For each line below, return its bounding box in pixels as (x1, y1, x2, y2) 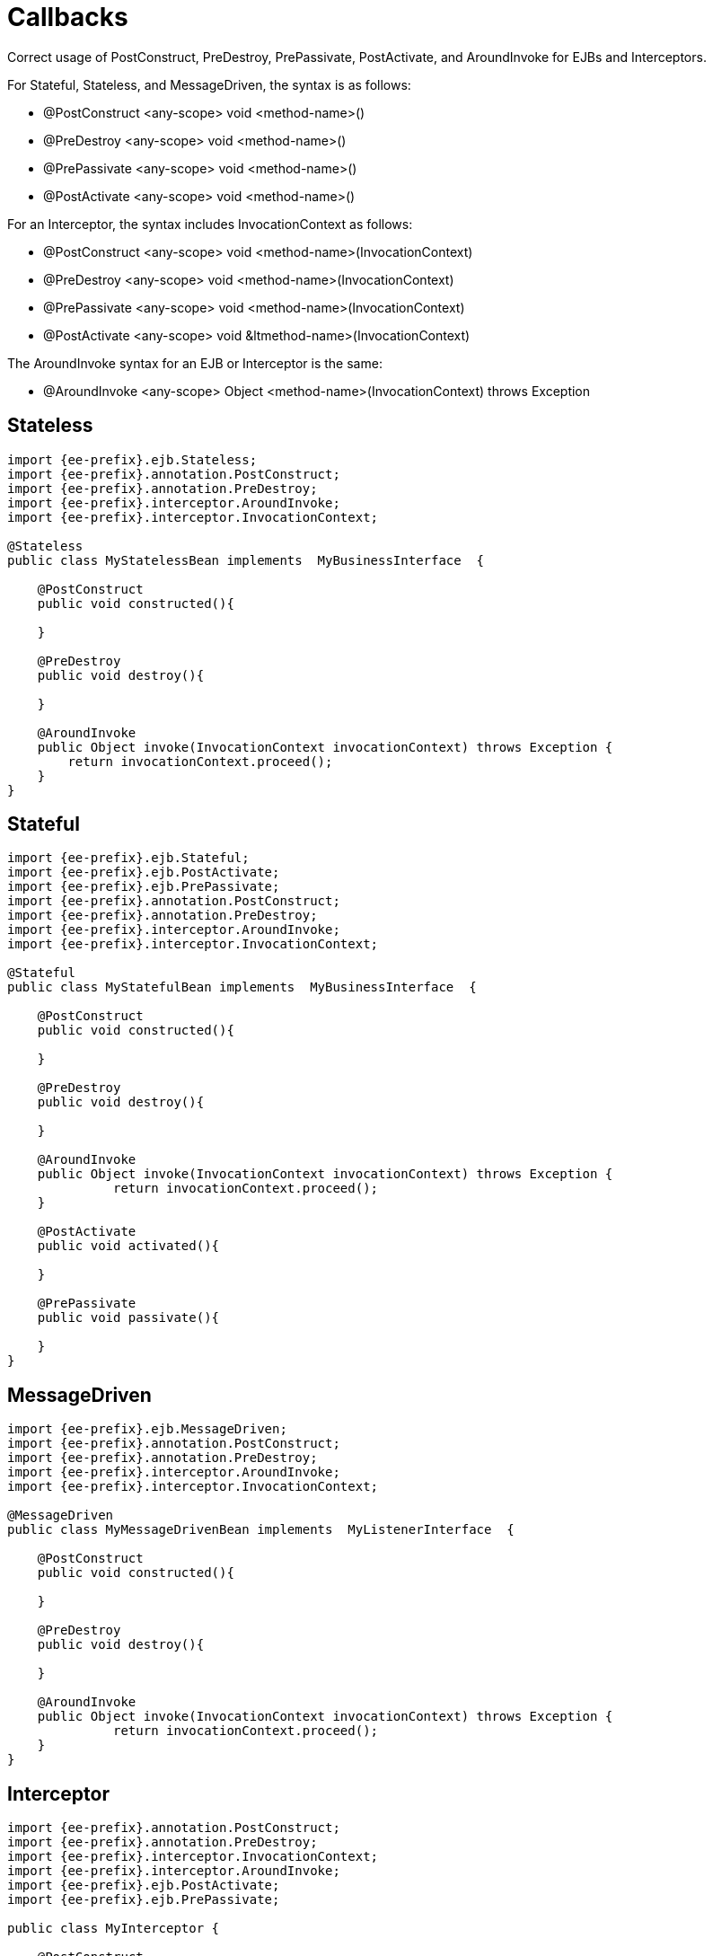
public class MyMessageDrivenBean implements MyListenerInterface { (7, 1522, 515, 1537)
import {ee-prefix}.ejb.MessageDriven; (7, 1422, 287, 1437)
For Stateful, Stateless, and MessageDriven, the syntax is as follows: (7, 76, 411, 93)
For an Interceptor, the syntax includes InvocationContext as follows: (7, 216, 413, 232)
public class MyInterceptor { (7, 1921, 220, 1936)
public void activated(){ (37, 1238, 220, 1254)
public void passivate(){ (37, 1310, 220, 1326)
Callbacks (7, 2, 128, 32)
